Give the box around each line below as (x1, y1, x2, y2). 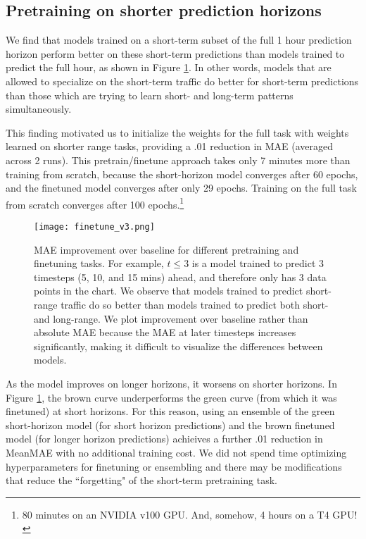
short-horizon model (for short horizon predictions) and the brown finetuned (6, 417, 335, 432)
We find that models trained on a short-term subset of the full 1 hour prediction (6, 32, 352, 47)
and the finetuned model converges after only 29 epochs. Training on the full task (6, 180, 357, 195)
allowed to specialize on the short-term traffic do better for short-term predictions (6, 73, 359, 88)
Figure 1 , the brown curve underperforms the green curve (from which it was (6, 390, 337, 404)
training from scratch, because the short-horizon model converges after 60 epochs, (6, 166, 358, 181)
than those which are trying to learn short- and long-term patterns (6, 87, 294, 102)
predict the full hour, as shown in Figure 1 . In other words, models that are (6, 60, 332, 75)
